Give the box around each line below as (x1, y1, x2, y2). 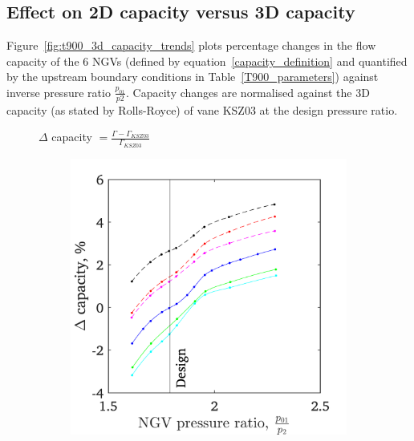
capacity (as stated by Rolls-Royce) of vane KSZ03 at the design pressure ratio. (6, 101, 398, 118)
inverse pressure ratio (6, 83, 111, 100)
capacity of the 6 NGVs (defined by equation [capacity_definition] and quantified (6, 52, 408, 69)
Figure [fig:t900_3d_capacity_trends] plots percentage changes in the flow (6, 37, 376, 54)
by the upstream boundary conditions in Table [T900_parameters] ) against (6, 68, 379, 85)
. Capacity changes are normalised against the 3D (126, 83, 370, 100)
